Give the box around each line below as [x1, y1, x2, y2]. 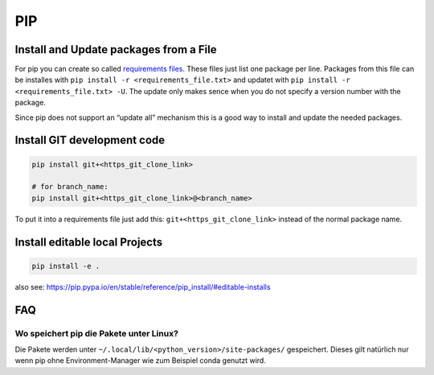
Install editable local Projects [14, 235, 163, 249]
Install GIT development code [14, 134, 166, 147]
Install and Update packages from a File [14, 43, 217, 56]
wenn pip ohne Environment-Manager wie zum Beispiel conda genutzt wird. [14, 356, 267, 365]
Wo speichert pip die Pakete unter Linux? [14, 328, 178, 339]
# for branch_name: [31, 182, 108, 192]
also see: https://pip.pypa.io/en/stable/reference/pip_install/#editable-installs [14, 282, 271, 291]
